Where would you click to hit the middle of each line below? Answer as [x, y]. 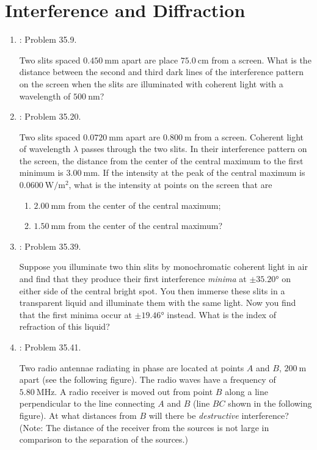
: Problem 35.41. [50, 347]
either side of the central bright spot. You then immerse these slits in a [152, 290]
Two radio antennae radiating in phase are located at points [132, 367]
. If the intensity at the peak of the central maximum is [201, 172]
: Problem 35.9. [48, 39]
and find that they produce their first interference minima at [133, 279]
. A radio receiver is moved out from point [134, 391]
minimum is [41, 172]
